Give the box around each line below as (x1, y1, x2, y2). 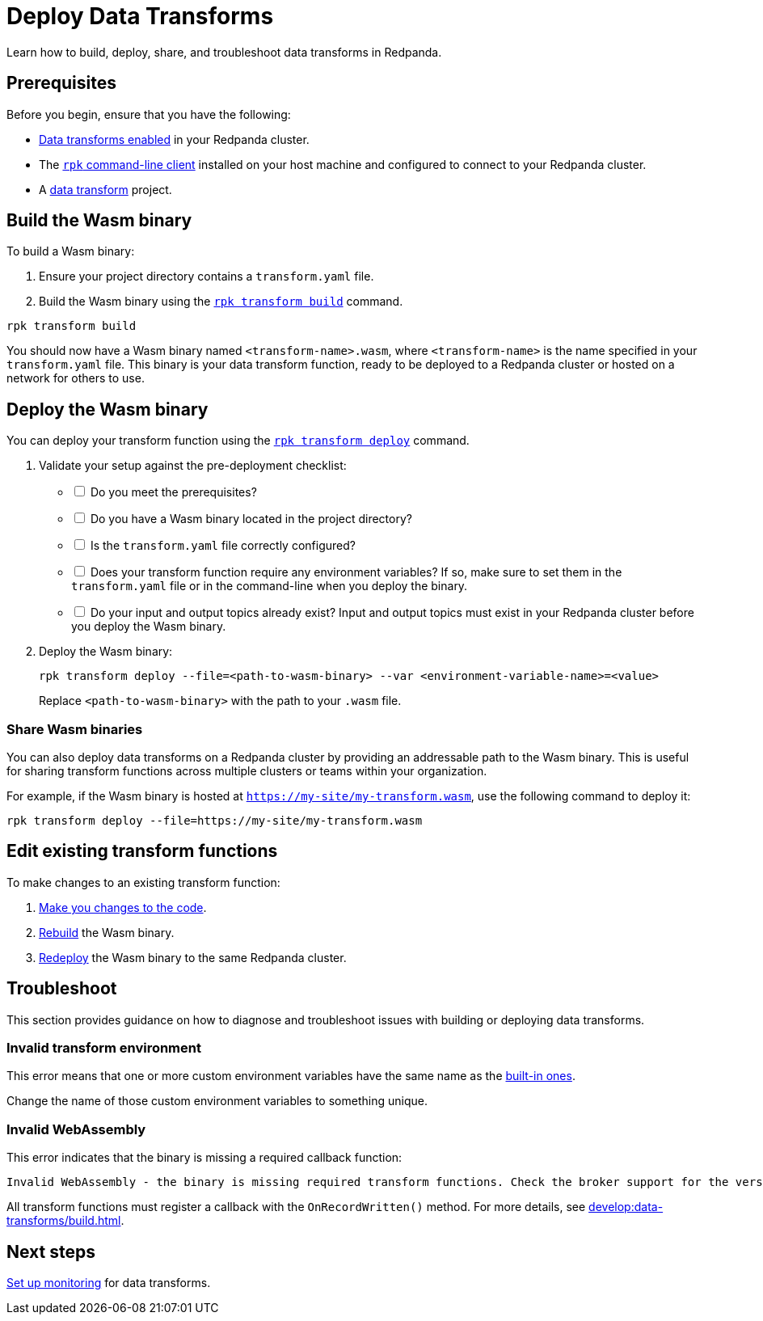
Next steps (6, 1241, 95, 1262)
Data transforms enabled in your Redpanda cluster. (39, 132, 310, 146)
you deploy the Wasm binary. (71, 619, 226, 634)
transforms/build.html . (6, 1213, 124, 1228)
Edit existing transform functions (6, 841, 278, 862)
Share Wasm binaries (6, 720, 143, 737)
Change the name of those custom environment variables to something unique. (6, 1094, 428, 1108)
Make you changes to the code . (39, 900, 207, 914)
